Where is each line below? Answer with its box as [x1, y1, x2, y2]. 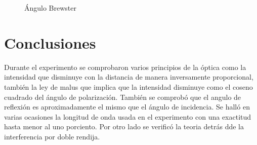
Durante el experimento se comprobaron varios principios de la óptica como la [4, 61, 246, 72]
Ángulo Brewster [24, 3, 77, 13]
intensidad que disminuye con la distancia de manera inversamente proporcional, [4, 71, 253, 82]
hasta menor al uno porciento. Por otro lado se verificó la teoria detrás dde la [4, 121, 244, 132]
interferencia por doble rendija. [4, 131, 100, 141]
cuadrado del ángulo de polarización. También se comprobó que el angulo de [4, 91, 241, 102]
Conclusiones [4, 32, 96, 53]
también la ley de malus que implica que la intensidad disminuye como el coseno [4, 81, 253, 92]
